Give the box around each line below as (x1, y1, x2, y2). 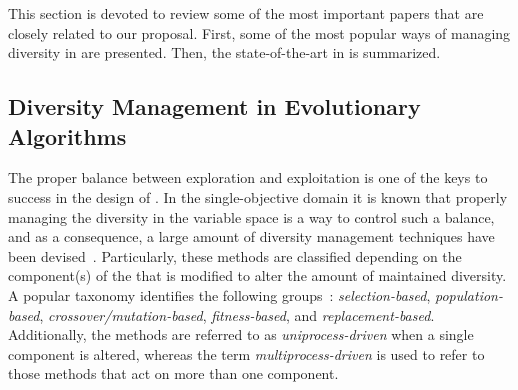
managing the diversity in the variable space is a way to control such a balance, (8, 206, 495, 227)
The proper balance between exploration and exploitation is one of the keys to (8, 167, 488, 188)
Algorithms (8, 120, 127, 151)
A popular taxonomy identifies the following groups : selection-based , (8, 284, 431, 305)
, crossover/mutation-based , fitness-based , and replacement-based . (39, 304, 435, 325)
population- (435, 284, 503, 305)
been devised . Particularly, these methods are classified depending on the (8, 245, 462, 266)
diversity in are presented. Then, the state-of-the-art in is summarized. (8, 42, 441, 63)
